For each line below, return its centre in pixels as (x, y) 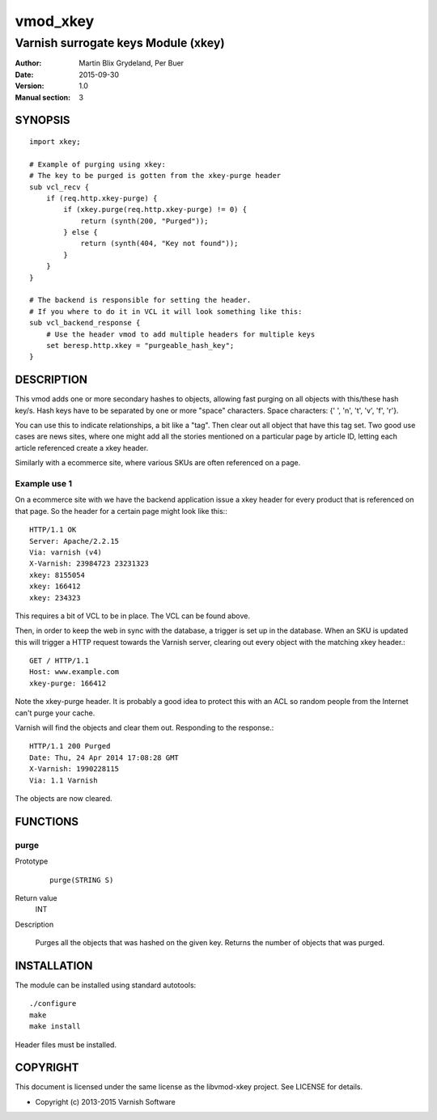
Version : (30, 86)
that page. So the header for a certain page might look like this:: (121, 511)
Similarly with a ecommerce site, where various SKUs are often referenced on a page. (158, 463)
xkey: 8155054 (57, 575)
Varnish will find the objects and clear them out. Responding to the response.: (144, 728)
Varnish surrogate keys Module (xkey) (120, 43)
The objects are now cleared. (64, 798)
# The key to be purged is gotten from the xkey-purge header (155, 176)
